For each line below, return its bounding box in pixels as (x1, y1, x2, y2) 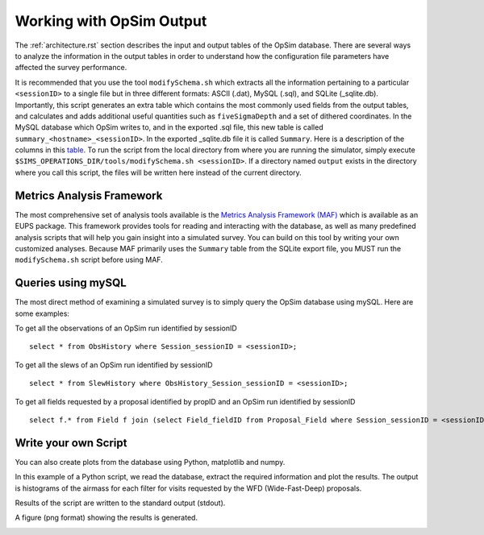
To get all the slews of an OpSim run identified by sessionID (15, 359, 213, 370)
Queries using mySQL (15, 276, 127, 290)
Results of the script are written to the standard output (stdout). (15, 498, 226, 508)
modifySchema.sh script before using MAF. (15, 255, 163, 265)
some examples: (15, 309, 70, 318)
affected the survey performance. (15, 63, 127, 73)
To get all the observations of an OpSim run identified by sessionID (15, 323, 237, 333)
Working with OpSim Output (15, 12, 207, 30)
